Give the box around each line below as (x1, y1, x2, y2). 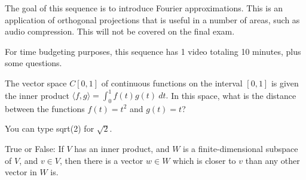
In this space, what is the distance (171, 89, 296, 101)
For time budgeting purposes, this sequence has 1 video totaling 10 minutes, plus (5, 45, 301, 57)
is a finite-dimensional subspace (183, 142, 298, 155)
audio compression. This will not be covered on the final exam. (5, 25, 235, 38)
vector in (5, 166, 37, 178)
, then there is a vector (59, 154, 143, 166)
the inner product (5, 89, 69, 101)
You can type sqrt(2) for (5, 122, 94, 135)
